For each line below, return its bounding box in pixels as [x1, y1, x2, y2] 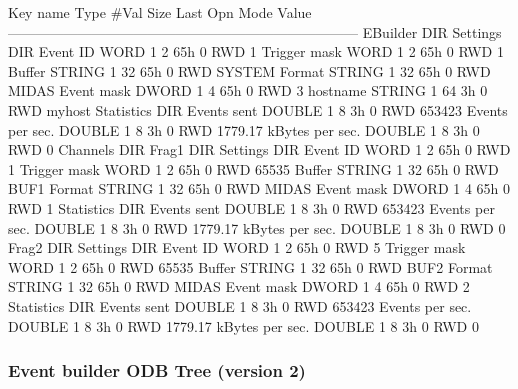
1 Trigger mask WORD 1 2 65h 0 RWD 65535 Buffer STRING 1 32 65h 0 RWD [8, 158, 499, 179]
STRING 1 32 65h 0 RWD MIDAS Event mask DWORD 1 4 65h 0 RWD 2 [8, 276, 470, 297]
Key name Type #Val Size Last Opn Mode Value [8, 2, 312, 22]
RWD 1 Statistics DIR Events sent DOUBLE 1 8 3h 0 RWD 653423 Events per [8, 197, 495, 218]
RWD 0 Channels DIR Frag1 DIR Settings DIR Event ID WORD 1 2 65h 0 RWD [8, 139, 511, 160]
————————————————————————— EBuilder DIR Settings [8, 21, 502, 42]
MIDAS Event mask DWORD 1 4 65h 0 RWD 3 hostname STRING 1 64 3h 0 [8, 80, 488, 101]
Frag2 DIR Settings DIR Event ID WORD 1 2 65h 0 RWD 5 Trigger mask [8, 237, 466, 258]
